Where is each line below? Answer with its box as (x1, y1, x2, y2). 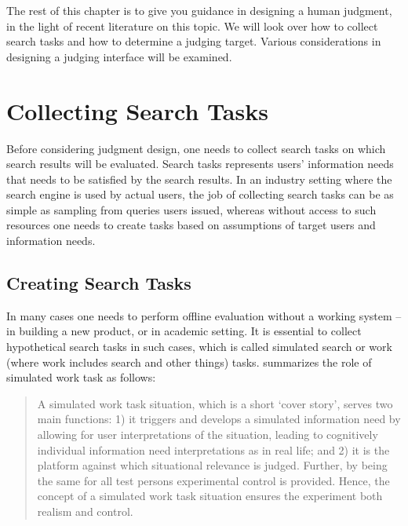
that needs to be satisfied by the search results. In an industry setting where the (6, 170, 392, 187)
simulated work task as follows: (6, 369, 156, 385)
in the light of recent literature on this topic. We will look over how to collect (6, 17, 378, 34)
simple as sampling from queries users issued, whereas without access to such (6, 201, 377, 217)
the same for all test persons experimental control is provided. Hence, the (37, 472, 390, 488)
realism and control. (37, 502, 133, 519)
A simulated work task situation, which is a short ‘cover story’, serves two (37, 395, 393, 411)
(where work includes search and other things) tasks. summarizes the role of (6, 353, 372, 370)
